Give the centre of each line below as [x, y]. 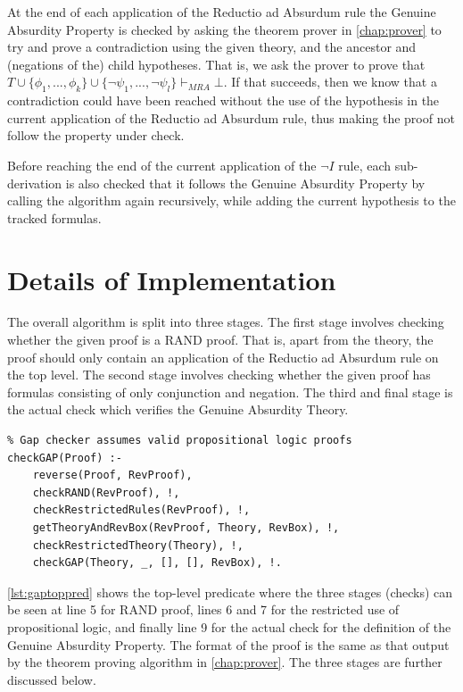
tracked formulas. [54, 217]
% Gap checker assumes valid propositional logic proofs [180, 441]
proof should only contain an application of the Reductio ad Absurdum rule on [223, 357]
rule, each [365, 165]
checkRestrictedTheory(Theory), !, [138, 545]
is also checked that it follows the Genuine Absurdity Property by [245, 183]
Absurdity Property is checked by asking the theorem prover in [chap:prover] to [224, 29]
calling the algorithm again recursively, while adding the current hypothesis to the [231, 200]
